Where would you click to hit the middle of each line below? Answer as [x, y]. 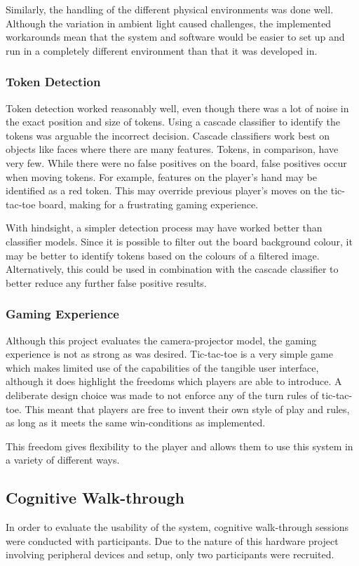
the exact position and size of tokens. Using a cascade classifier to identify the [173, 122]
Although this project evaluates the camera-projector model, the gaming [161, 340]
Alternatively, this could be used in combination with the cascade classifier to [172, 269]
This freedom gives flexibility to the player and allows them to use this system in [179, 446]
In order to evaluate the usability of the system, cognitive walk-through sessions [177, 527]
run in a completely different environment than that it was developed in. [162, 50]
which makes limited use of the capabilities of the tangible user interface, [162, 367]
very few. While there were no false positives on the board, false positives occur [176, 162]
